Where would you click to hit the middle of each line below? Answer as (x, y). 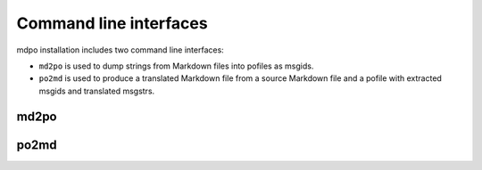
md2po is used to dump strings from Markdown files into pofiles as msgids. (176, 66)
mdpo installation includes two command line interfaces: (120, 50)
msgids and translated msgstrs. (97, 91)
